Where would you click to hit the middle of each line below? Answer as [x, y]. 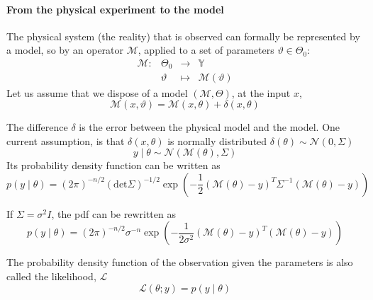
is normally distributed [217, 140]
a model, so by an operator [65, 50]
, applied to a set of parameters [206, 50]
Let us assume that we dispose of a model [97, 92]
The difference [37, 127]
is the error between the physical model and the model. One [210, 127]
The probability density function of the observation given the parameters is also [180, 262]
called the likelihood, [51, 276]
